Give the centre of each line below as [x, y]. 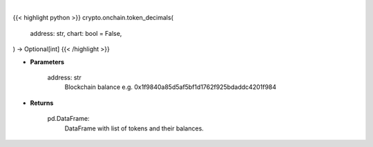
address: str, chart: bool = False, [76, 33]
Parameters [47, 61]
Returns [42, 103]
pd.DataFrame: [68, 119]
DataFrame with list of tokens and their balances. [134, 128]
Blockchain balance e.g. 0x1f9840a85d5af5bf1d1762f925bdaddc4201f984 [170, 87]
